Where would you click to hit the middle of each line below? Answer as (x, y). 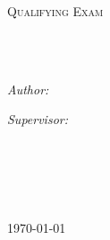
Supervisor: (38, 119)
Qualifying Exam (55, 11)
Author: (28, 89)
